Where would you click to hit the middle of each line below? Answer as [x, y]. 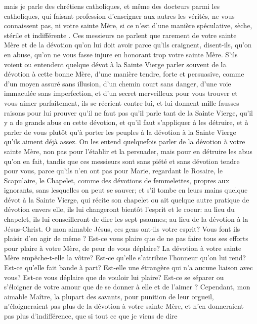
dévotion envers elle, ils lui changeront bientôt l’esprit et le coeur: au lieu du [119, 209]
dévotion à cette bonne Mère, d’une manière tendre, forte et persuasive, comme [124, 74]
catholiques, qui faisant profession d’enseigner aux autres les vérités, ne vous [119, 16]
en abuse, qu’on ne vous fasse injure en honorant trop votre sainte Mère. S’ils [121, 54]
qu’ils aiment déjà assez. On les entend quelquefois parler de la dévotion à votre [125, 142]
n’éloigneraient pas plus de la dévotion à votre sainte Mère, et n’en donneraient [124, 306]
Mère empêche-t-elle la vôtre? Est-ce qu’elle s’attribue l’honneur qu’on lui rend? [125, 258]
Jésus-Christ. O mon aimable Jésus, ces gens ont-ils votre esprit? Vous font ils [122, 228]
